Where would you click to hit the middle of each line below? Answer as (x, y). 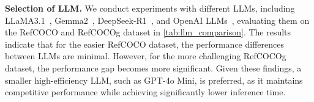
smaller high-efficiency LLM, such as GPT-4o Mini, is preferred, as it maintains (154, 80)
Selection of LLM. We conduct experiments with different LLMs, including (150, 8)
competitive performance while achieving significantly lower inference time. (145, 92)
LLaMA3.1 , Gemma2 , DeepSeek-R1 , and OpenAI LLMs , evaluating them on (157, 20)
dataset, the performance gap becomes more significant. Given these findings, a (153, 67)
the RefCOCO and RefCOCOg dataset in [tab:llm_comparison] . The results (148, 32)
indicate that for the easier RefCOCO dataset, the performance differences (144, 44)
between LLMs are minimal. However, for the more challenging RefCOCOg (146, 56)
